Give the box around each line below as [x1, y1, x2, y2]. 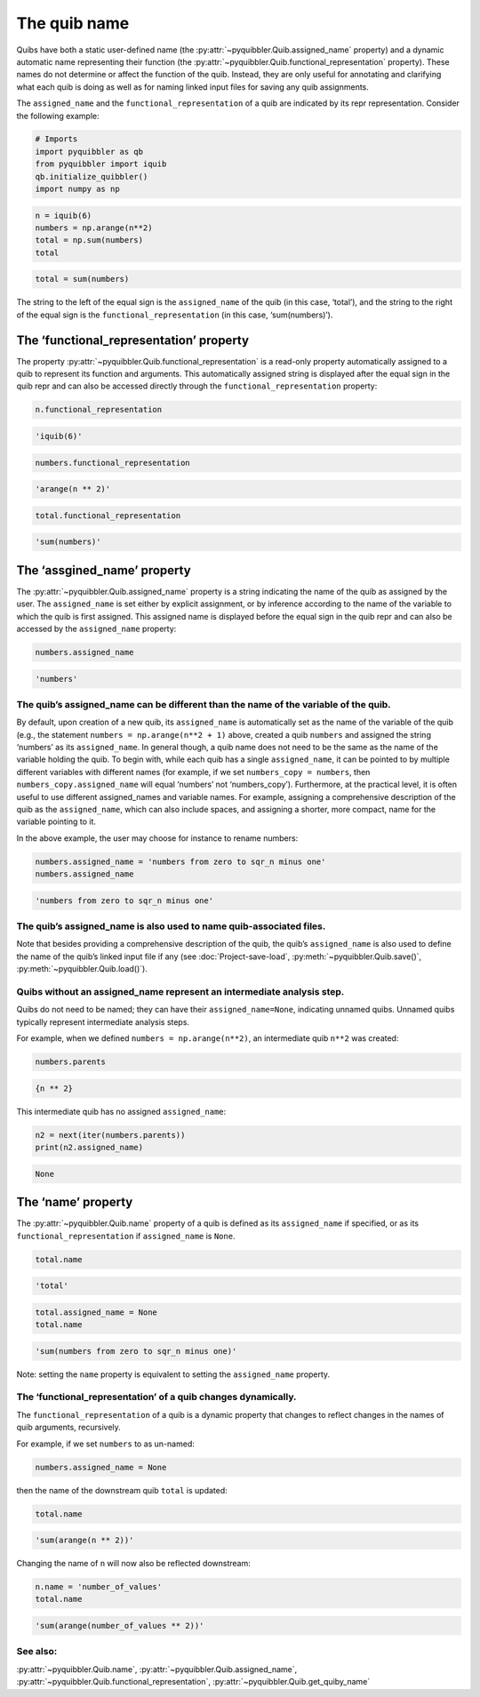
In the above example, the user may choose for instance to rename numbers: [16, 832, 299, 844]
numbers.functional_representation [35, 458, 190, 468]
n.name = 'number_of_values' [35, 1582, 163, 1592]
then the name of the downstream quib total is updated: [16, 1485, 228, 1495]
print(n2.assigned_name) [35, 1142, 144, 1153]
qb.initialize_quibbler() [35, 172, 148, 181]
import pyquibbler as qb [35, 147, 144, 156]
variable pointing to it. [16, 816, 97, 827]
